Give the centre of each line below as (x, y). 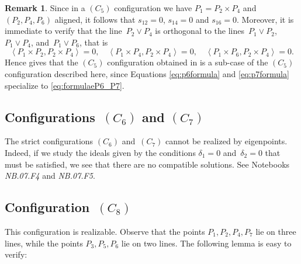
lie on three (276, 231)
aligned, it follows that (95, 19)
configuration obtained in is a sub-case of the (188, 62)
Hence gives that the (41, 62)
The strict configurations (49, 141)
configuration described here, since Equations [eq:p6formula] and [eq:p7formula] (147, 73)
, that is (94, 42)
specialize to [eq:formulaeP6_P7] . (65, 85)
